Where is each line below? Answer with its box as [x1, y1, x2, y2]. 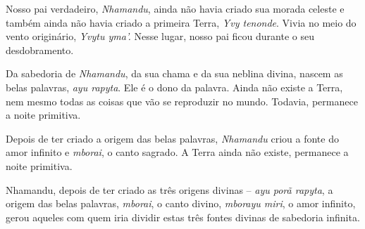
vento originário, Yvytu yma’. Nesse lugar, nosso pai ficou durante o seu [6, 29, 314, 44]
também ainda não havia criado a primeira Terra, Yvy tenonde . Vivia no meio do [6, 15, 357, 30]
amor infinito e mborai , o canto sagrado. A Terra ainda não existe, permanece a [6, 145, 349, 159]
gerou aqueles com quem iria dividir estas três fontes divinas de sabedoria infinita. [6, 209, 360, 224]
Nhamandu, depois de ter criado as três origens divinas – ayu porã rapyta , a [6, 182, 333, 197]
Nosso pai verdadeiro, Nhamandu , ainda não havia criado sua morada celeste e [6, 1, 345, 15]
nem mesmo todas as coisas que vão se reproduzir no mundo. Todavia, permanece [6, 93, 358, 108]
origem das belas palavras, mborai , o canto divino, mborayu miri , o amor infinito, [6, 196, 356, 211]
